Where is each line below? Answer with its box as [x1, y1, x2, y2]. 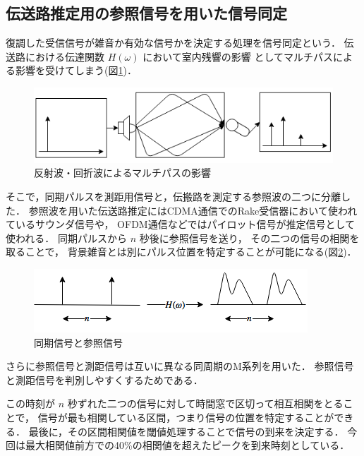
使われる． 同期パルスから [6, 230, 127, 245]
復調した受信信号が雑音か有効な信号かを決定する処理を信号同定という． [6, 35, 341, 50]
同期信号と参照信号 [34, 335, 123, 349]
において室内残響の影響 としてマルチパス [142, 49, 333, 64]
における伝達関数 [25, 49, 104, 64]
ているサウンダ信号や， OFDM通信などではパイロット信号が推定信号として [6, 217, 355, 232]
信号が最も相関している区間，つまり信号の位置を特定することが [37, 409, 334, 424]
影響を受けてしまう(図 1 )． [15, 63, 137, 78]
